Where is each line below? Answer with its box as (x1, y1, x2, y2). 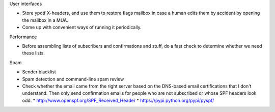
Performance (9, 34, 37, 40)
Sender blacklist (22, 69, 56, 75)
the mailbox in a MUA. (22, 17, 68, 23)
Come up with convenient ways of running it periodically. (22, 24, 142, 31)
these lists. (22, 50, 45, 56)
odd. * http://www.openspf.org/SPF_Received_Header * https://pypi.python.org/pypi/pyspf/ (22, 97, 214, 103)
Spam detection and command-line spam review (22, 76, 124, 82)
